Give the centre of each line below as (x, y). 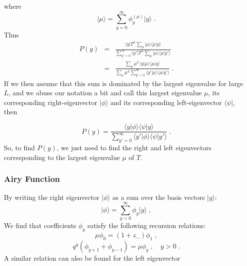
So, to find (19, 148)
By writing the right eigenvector (52, 197)
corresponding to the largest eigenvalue (62, 157)
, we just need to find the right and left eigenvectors (134, 148)
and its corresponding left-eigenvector (166, 102)
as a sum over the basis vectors (159, 197)
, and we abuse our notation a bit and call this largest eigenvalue (105, 93)
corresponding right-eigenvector (51, 102)
